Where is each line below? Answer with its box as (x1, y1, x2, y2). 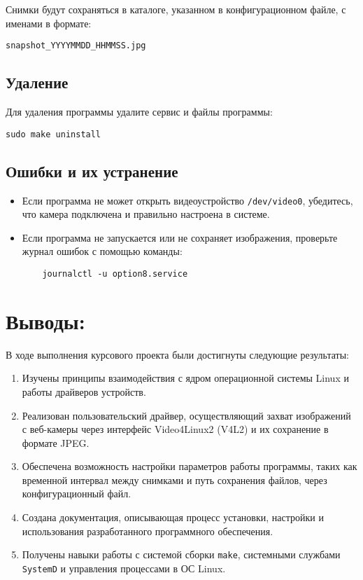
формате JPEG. (22, 435, 90, 450)
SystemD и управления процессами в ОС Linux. (22, 560, 226, 575)
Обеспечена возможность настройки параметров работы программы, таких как (22, 459, 357, 474)
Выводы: (6, 306, 85, 335)
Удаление (6, 71, 69, 93)
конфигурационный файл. (22, 486, 131, 501)
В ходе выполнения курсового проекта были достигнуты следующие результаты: (6, 347, 349, 361)
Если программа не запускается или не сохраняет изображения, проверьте (22, 230, 338, 244)
